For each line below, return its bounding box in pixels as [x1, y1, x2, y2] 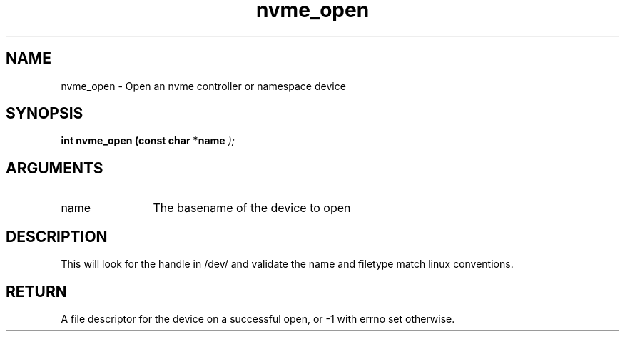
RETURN [6, 282, 67, 301]
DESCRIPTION [6, 227, 108, 246]
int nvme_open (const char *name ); [61, 134, 235, 147]
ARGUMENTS [6, 159, 103, 177]
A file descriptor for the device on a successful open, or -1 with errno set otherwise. [61, 312, 455, 325]
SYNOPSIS [6, 104, 83, 123]
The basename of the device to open [153, 201, 351, 216]
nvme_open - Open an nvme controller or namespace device [61, 79, 346, 92]
